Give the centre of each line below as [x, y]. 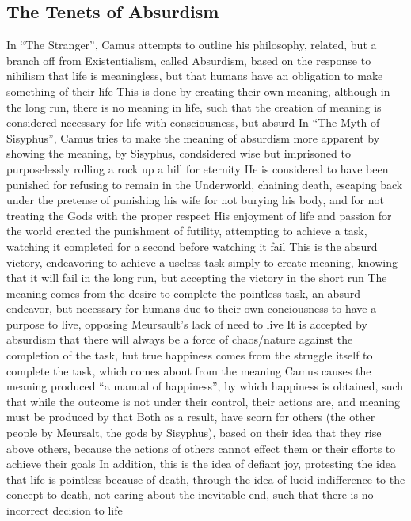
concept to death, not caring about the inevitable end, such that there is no [190, 494]
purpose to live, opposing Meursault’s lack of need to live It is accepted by [187, 323]
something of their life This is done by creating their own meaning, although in [198, 91]
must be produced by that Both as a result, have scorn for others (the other [191, 417]
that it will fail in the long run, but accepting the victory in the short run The [197, 278]
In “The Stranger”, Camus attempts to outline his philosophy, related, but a [192, 45]
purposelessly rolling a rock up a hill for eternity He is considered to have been [198, 168]
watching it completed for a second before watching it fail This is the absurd [192, 246]
